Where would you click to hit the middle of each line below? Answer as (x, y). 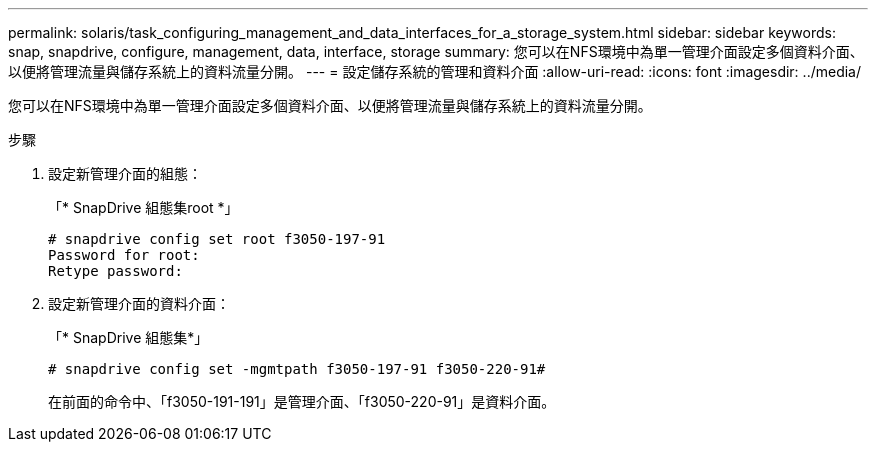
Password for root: (124, 255)
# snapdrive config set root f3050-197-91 (217, 239)
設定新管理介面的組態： (125, 173)
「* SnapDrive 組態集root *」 (143, 207)
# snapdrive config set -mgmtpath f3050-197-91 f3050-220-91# (297, 369)
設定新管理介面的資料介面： (139, 303)
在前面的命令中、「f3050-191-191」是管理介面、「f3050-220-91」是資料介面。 (302, 401)
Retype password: (115, 271)
